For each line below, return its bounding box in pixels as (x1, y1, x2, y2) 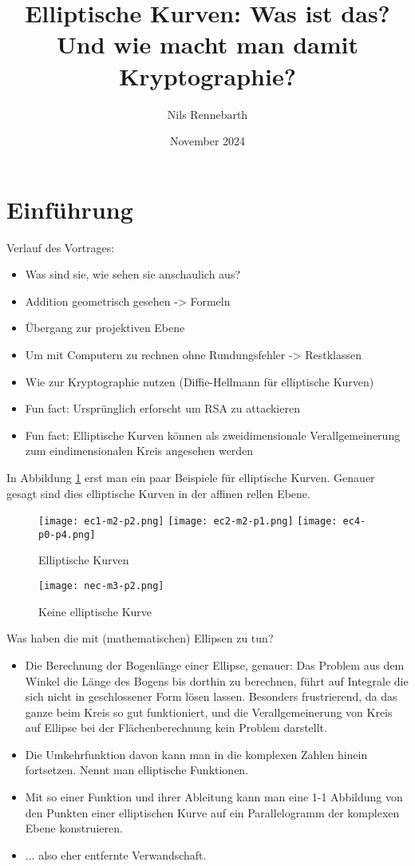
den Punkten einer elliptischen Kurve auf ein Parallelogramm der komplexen (25, 804, 400, 821)
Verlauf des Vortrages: (6, 239, 115, 255)
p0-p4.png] (38, 528, 96, 540)
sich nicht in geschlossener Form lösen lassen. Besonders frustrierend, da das (25, 688, 397, 705)
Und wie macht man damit (56, 28, 358, 61)
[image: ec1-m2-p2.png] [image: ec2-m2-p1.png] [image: (38, 516, 338, 528)
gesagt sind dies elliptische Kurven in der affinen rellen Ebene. (6, 484, 310, 501)
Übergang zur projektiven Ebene (25, 319, 185, 336)
